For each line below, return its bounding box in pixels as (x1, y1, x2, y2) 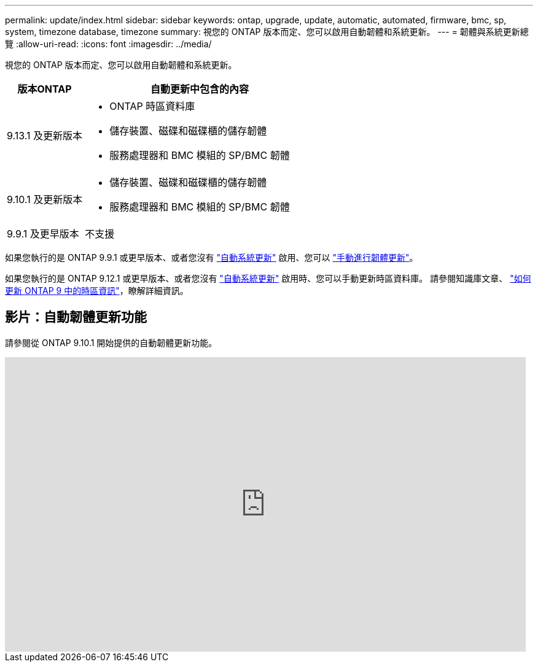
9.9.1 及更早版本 (7, 228, 79, 240)
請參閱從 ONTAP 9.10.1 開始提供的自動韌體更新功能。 (5, 337, 217, 348)
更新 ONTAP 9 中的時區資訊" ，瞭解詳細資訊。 (5, 285, 189, 296)
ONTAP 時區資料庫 (109, 100, 195, 112)
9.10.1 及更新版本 (7, 193, 83, 206)
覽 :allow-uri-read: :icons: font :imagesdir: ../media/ (5, 39, 212, 49)
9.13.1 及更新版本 (7, 129, 83, 142)
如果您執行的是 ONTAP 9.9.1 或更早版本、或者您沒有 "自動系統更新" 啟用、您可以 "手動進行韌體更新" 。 (5, 252, 418, 263)
